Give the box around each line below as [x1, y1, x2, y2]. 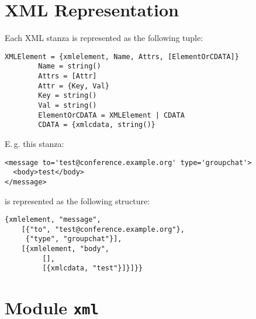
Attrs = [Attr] [38, 72, 97, 81]
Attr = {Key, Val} [38, 81, 109, 90]
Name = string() [38, 62, 101, 71]
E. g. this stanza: [5, 137, 64, 149]
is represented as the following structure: [5, 194, 150, 207]
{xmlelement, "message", [5, 215, 101, 224]
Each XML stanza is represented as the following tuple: [5, 32, 203, 44]
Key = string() [38, 91, 97, 100]
